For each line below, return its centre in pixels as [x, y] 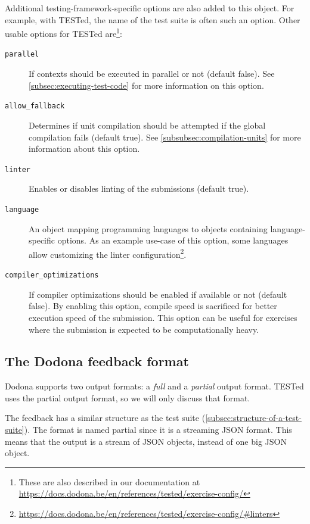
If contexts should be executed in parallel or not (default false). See [152, 74]
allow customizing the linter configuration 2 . [108, 253]
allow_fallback [35, 106]
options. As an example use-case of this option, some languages [173, 240]
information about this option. [84, 149]
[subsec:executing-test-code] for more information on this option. [146, 85]
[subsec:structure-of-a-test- [253, 418]
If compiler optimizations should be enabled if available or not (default [158, 294]
